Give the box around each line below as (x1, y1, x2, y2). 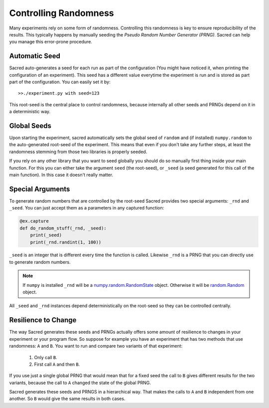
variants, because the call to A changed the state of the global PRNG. (9, 380, 151, 386)
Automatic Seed (9, 52, 61, 60)
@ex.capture (19, 218, 49, 224)
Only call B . (34, 354, 57, 360)
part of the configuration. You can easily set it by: (9, 79, 111, 85)
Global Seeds (9, 122, 52, 130)
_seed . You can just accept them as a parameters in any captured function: (9, 205, 164, 211)
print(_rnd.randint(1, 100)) (30, 239, 102, 245)
